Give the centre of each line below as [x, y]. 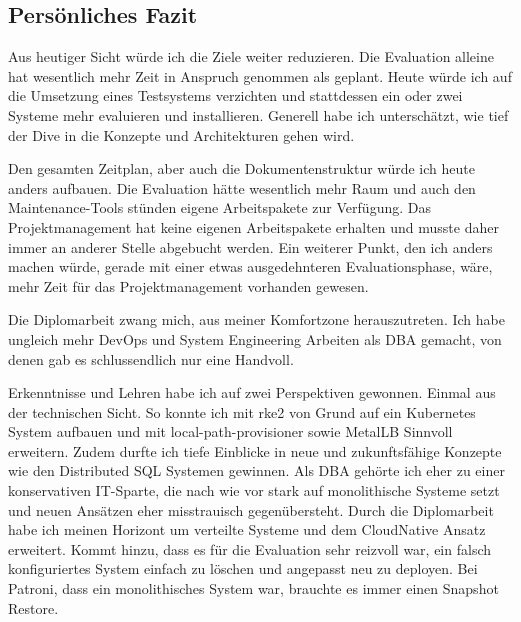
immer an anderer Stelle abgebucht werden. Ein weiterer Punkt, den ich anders [250, 246]
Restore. [33, 607]
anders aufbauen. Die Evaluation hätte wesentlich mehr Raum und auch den [242, 187]
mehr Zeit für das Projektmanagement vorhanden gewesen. [188, 285]
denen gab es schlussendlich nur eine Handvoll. [151, 358]
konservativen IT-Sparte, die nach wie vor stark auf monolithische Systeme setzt [254, 490]
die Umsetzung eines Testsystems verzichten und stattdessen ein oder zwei [235, 95]
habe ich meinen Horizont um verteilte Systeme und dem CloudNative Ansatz [247, 529]
